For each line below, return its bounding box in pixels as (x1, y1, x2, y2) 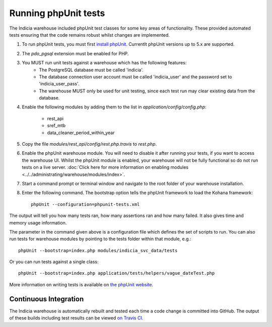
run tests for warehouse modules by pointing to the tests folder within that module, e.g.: (9, 236, 191, 242)
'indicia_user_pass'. (39, 81, 80, 87)
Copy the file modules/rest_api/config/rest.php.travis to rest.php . (22, 141, 157, 147)
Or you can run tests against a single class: (9, 259, 99, 265)
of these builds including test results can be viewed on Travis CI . (9, 315, 144, 321)
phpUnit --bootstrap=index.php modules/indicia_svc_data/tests (18, 248, 178, 253)
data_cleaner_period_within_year (47, 130, 115, 136)
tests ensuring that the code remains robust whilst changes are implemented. (9, 32, 170, 38)
